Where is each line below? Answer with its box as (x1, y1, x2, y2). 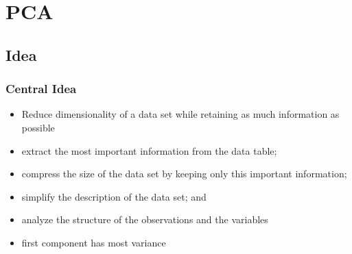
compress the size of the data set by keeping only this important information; (21, 166, 347, 181)
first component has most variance (21, 235, 166, 249)
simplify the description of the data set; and (21, 189, 207, 203)
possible (21, 120, 55, 134)
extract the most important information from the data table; (21, 143, 277, 157)
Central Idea (5, 80, 77, 97)
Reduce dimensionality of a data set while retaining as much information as (21, 107, 340, 121)
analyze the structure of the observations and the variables (21, 212, 268, 227)
